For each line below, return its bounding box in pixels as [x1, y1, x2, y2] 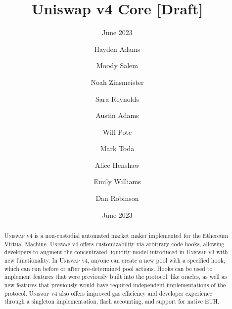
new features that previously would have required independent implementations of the [4, 280, 226, 289]
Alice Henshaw [95, 159, 139, 170]
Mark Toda [100, 143, 135, 154]
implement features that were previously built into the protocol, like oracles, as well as [4, 272, 227, 281]
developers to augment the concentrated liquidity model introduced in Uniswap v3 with [4, 248, 228, 256]
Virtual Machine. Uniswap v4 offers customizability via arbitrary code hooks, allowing [4, 239, 225, 248]
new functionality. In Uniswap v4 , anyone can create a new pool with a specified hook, [4, 256, 226, 265]
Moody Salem [96, 60, 138, 71]
